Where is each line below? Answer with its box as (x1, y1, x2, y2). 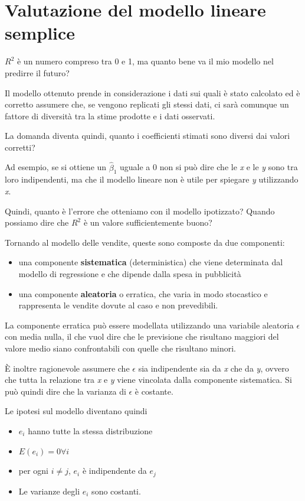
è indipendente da (82, 464, 147, 477)
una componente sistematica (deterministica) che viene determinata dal (18, 256, 283, 268)
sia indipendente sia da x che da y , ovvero (138, 362, 289, 374)
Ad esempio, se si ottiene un (5, 161, 107, 173)
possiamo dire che (5, 216, 69, 229)
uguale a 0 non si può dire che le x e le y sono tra (120, 161, 298, 173)
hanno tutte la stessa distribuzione (28, 424, 153, 437)
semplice (5, 21, 76, 45)
